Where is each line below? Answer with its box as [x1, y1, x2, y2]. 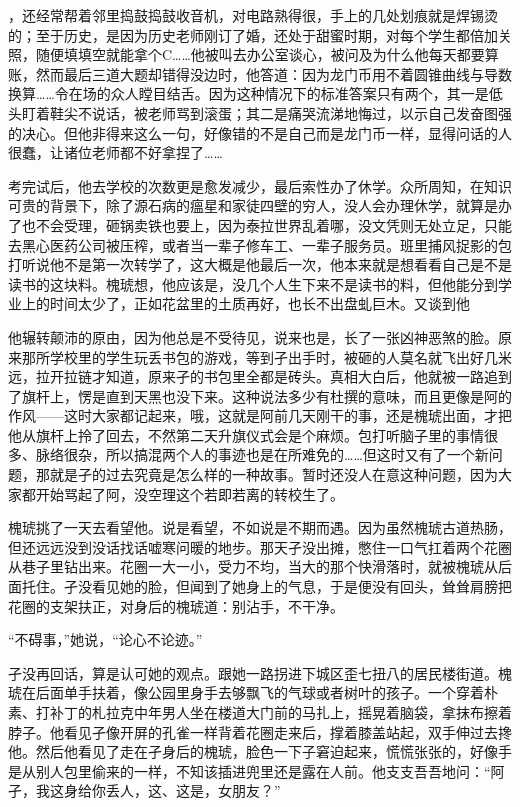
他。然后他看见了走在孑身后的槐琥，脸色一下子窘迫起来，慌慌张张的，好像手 [8, 741, 512, 762]
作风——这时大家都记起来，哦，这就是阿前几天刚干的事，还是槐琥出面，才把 [8, 405, 512, 426]
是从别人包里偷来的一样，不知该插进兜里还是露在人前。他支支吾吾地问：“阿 [8, 760, 505, 781]
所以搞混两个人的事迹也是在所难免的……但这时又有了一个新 [105, 444, 489, 465]
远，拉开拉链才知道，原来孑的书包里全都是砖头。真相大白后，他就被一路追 [8, 366, 498, 387]
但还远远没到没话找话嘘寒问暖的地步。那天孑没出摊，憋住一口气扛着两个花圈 [8, 536, 512, 557]
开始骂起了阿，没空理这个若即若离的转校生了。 [35, 483, 344, 504]
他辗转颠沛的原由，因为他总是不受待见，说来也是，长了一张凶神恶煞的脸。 [8, 326, 498, 347]
